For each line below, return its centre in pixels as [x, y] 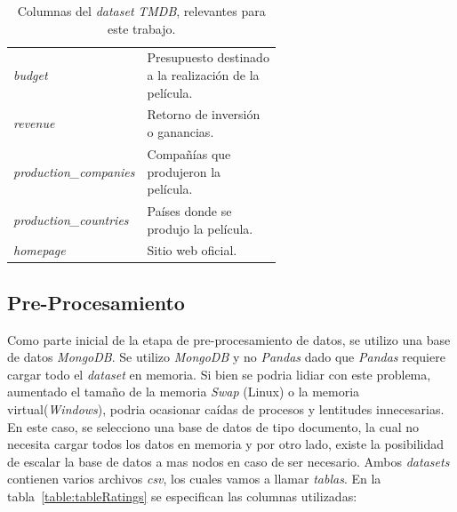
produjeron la [184, 171]
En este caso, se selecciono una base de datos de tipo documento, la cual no [213, 426]
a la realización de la [203, 75]
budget [31, 75]
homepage [40, 250]
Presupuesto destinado [208, 57]
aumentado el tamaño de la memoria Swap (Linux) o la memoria [184, 392]
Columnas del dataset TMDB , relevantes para [141, 11]
